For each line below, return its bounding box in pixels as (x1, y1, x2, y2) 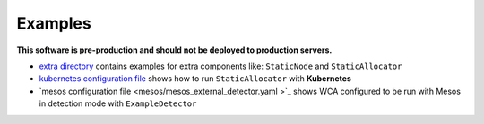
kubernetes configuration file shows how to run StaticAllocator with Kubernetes (39, 73, 351, 84)
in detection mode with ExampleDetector (39, 98, 197, 109)
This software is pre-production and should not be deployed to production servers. (16, 45, 333, 55)
